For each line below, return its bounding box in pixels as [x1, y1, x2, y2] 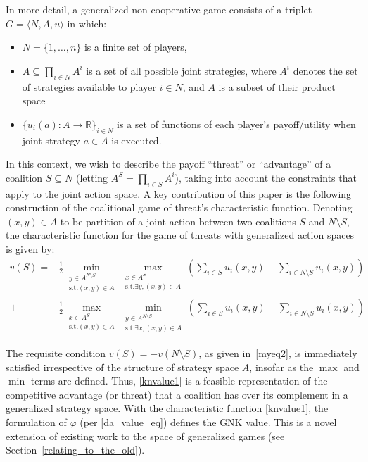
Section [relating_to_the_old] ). [6, 442, 145, 457]
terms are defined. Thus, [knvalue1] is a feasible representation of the [30, 373, 328, 388]
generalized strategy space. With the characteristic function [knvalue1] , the [6, 401, 329, 416]
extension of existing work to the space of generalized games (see [6, 428, 285, 443]
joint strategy [22, 132, 80, 147]
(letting [75, 170, 108, 185]
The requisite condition [6, 346, 106, 361]
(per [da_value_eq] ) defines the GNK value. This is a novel [80, 414, 337, 429]
